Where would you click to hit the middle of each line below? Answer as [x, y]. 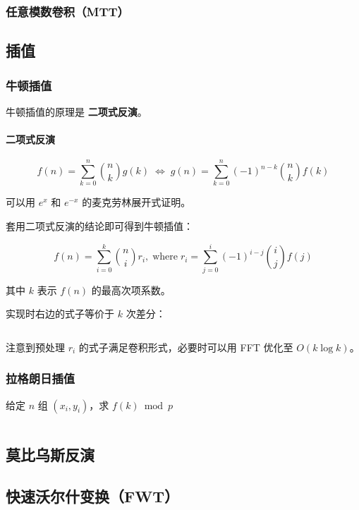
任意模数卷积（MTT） [67, 11]
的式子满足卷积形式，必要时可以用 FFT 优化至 [186, 347]
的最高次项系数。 [131, 290]
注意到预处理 [35, 347]
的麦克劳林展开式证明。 [136, 202]
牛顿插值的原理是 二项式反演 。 [77, 111]
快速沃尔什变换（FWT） [92, 496]
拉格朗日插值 [41, 378]
